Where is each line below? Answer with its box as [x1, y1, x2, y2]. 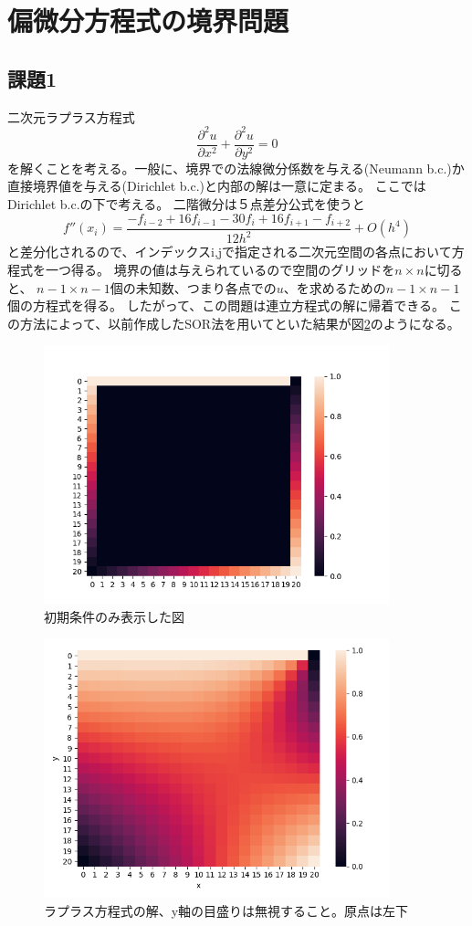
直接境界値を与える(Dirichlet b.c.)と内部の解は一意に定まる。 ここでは [7, 176, 426, 195]
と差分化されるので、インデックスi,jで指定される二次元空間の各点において [7, 242, 452, 261]
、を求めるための [283, 278, 386, 297]
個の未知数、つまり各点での [110, 278, 277, 297]
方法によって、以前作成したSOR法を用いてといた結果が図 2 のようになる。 [19, 313, 460, 332]
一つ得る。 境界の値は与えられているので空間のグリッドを [45, 259, 395, 279]
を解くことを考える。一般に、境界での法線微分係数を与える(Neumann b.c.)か [7, 158, 465, 177]
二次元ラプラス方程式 [7, 107, 135, 126]
